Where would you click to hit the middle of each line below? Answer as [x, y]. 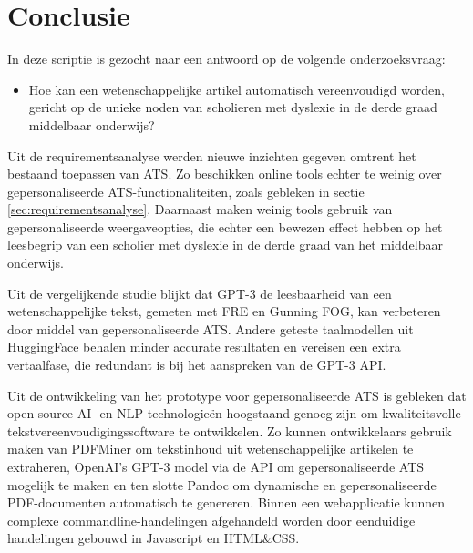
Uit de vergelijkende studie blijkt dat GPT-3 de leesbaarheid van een [200, 293]
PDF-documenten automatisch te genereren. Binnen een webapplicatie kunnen [226, 502]
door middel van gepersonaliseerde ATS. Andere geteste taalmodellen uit [211, 328]
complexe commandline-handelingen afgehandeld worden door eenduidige [211, 520]
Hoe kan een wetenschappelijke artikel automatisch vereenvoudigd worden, [236, 89]
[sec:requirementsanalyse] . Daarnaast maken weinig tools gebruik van [200, 209]
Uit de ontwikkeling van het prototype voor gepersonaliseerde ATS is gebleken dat [237, 395]
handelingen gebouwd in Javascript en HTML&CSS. [154, 538]
